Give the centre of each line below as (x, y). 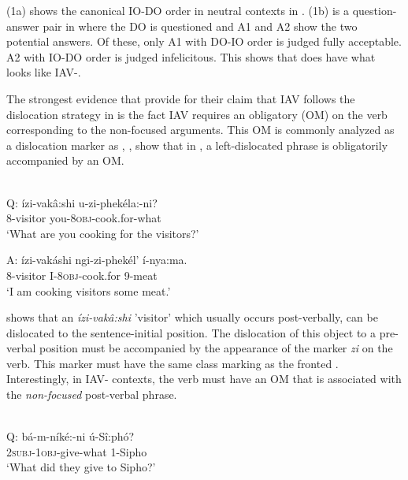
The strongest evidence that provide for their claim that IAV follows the (181, 98)
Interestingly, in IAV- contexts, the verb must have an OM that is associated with (204, 379)
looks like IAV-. (44, 72)
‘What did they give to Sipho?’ (81, 467)
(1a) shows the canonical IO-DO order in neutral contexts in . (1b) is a (178, 10)
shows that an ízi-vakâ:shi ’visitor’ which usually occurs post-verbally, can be (192, 317)
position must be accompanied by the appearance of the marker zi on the (216, 348)
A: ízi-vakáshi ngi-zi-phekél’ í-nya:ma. (97, 260)
